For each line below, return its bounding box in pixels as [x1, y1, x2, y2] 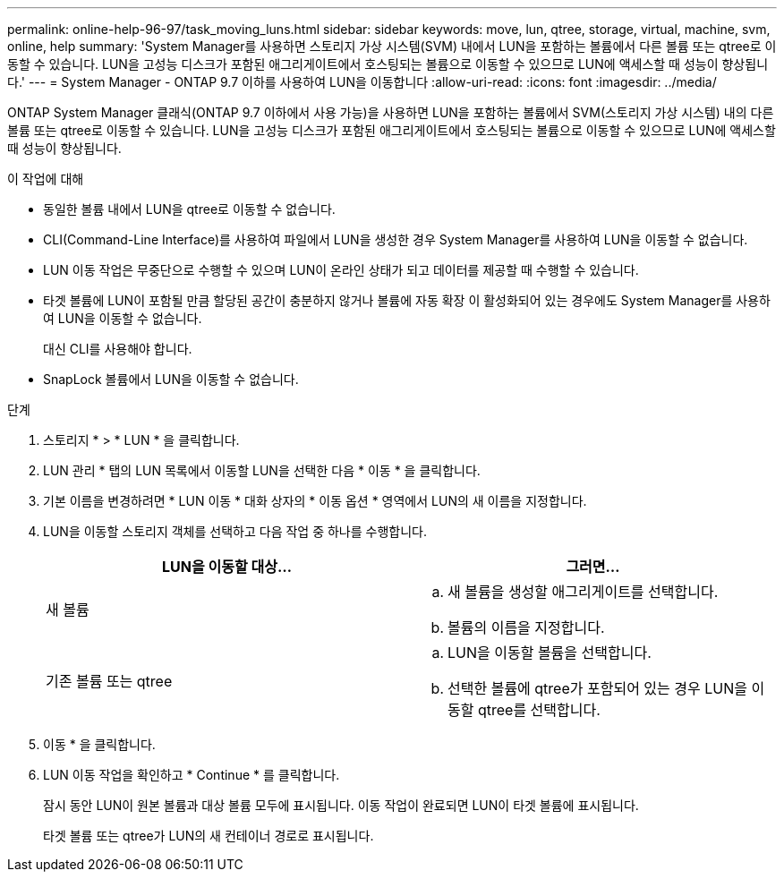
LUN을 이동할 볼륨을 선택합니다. [447, 644, 652, 661]
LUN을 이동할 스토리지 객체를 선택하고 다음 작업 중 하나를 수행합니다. [43, 524, 427, 539]
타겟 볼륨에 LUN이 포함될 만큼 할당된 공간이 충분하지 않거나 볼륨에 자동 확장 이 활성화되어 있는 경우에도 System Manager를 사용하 [43, 293, 771, 308]
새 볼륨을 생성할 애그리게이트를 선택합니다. [447, 583, 719, 601]
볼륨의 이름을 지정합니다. [447, 619, 605, 636]
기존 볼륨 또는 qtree [46, 672, 173, 690]
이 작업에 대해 [7, 171, 84, 186]
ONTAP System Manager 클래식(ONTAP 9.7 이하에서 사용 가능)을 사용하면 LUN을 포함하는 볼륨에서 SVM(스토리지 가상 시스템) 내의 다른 [7, 105, 774, 120]
